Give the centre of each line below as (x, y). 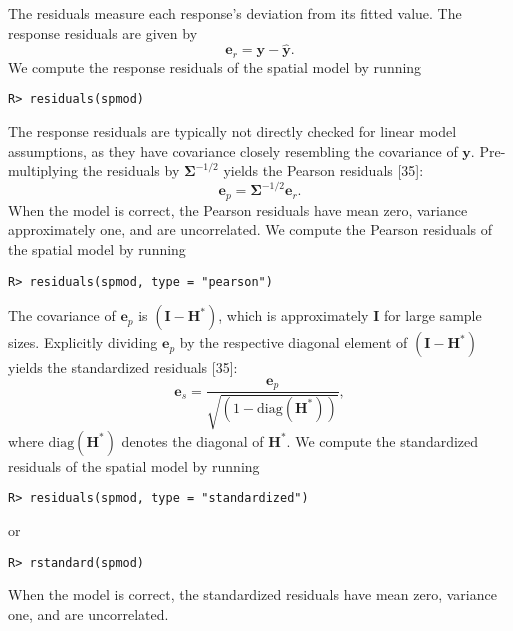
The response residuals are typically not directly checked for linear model (232, 131)
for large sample (432, 315)
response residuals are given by (103, 32)
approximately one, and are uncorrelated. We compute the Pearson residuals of (250, 229)
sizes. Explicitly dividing (83, 342)
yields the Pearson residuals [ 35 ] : (323, 170)
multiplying (43, 170)
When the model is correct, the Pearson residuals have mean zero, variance (238, 209)
